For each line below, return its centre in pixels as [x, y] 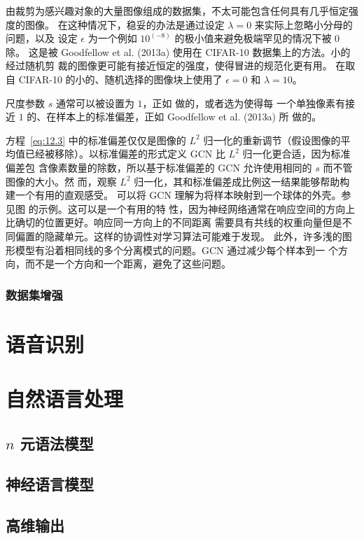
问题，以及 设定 [42, 38]
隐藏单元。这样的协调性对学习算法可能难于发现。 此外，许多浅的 [193, 236]
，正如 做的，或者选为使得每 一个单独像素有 [244, 103]
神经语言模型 [50, 484]
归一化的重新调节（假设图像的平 [277, 140]
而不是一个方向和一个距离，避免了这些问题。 [128, 264]
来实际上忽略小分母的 [303, 24]
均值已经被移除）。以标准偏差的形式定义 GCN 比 [115, 154]
